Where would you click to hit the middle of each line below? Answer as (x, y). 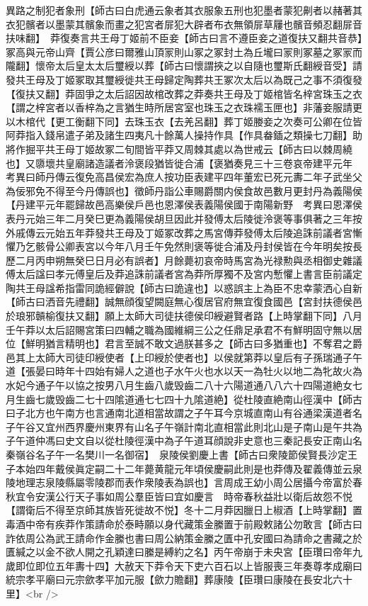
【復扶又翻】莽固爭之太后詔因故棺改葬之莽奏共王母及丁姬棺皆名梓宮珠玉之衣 (184, 93)
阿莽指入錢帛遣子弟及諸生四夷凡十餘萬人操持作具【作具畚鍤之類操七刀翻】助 (184, 135)
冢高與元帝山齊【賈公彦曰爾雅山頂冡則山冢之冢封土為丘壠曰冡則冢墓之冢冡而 (184, 51)
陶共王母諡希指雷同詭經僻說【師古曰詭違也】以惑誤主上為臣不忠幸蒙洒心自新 (184, 287)
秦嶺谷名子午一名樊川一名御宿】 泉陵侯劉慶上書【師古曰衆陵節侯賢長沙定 (177, 454)
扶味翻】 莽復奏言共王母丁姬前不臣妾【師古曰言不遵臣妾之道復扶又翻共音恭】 (184, 38)
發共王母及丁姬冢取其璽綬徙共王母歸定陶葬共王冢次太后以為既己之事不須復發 (184, 79)
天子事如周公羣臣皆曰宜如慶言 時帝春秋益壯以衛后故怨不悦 (213, 496)
